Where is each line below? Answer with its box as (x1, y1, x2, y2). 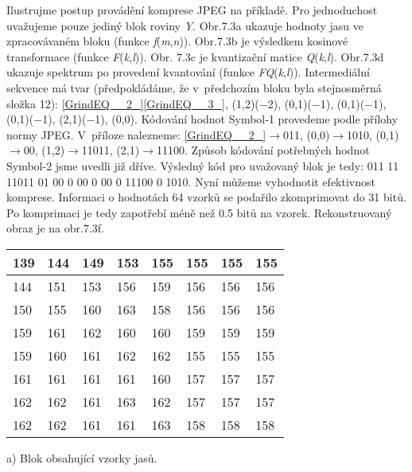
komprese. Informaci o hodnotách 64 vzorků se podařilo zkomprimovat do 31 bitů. (6, 189, 406, 205)
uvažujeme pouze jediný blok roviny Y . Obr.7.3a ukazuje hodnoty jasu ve (6, 17, 363, 33)
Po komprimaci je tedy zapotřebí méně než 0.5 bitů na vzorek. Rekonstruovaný (6, 204, 392, 220)
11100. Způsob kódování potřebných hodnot (156, 142, 370, 158)
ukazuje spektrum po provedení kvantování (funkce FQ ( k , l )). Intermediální (6, 64, 370, 80)
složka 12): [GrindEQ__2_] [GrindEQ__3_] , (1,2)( (6, 95, 259, 111)
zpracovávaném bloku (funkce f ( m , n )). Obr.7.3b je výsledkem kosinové (6, 33, 348, 49)
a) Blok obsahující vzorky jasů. (6, 449, 157, 466)
